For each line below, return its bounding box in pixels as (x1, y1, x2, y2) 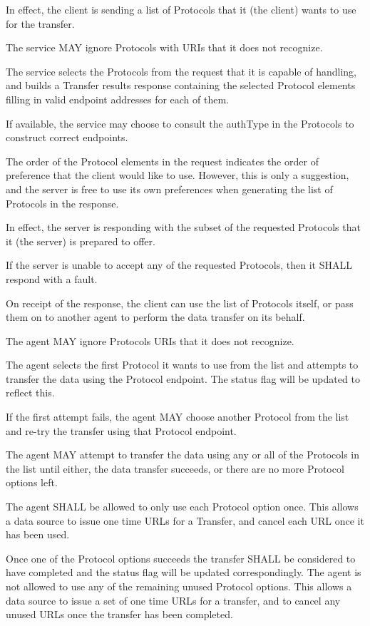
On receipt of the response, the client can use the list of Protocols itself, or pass (6, 295, 354, 310)
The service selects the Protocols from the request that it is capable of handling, (6, 63, 356, 78)
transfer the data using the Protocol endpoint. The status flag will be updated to (6, 371, 360, 386)
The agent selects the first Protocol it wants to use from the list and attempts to (6, 357, 359, 372)
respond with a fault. (6, 271, 98, 286)
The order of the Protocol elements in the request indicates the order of (6, 153, 319, 168)
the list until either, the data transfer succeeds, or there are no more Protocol (6, 461, 344, 476)
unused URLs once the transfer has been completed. (6, 607, 233, 622)
